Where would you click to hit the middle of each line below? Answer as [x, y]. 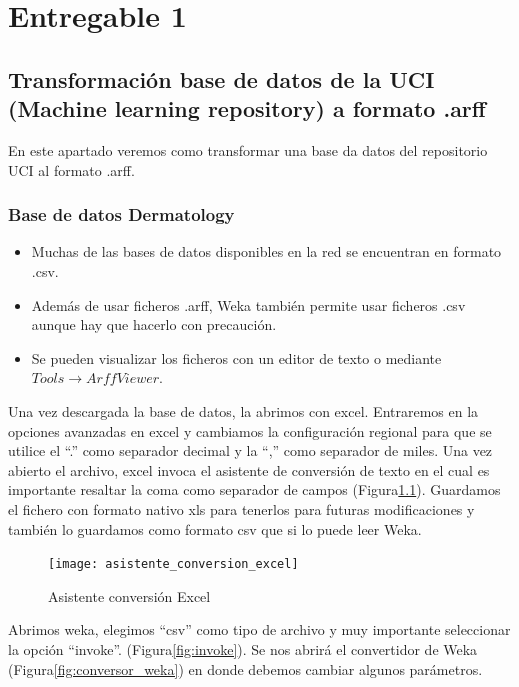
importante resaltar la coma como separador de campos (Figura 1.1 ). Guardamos [254, 489]
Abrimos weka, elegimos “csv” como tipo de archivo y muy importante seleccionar [259, 629]
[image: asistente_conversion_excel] [173, 564]
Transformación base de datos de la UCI [221, 78]
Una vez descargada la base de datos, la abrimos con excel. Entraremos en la [243, 410]
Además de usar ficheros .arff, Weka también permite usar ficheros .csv [248, 304]
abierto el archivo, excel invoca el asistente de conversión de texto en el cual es [249, 469]
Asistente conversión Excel [129, 595]
